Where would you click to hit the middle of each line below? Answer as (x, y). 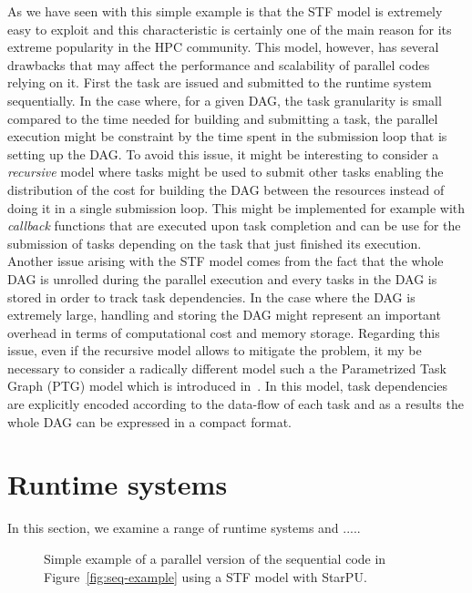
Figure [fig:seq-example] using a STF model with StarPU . (205, 576)
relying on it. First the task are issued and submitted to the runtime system (220, 82)
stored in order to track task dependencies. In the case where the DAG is (211, 296)
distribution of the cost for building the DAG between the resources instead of (226, 189)
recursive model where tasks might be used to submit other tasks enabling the (226, 172)
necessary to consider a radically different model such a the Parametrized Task (227, 368)
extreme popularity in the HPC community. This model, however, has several (223, 47)
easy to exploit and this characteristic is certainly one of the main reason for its (230, 29)
